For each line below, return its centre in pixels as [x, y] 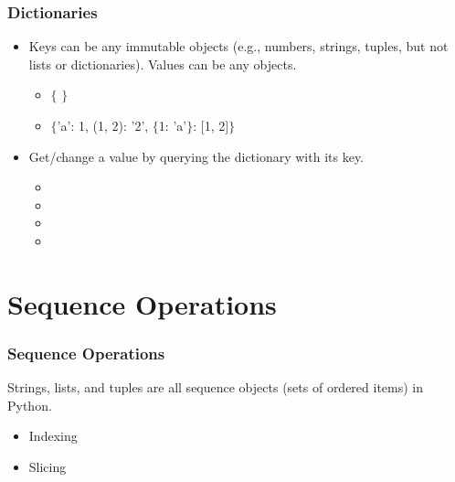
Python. [30, 405]
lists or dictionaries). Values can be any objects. [163, 64]
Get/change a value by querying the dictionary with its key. [196, 156]
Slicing [48, 466]
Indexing [53, 436]
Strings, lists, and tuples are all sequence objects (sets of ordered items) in [216, 387]
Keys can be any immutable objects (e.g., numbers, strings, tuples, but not [238, 46]
